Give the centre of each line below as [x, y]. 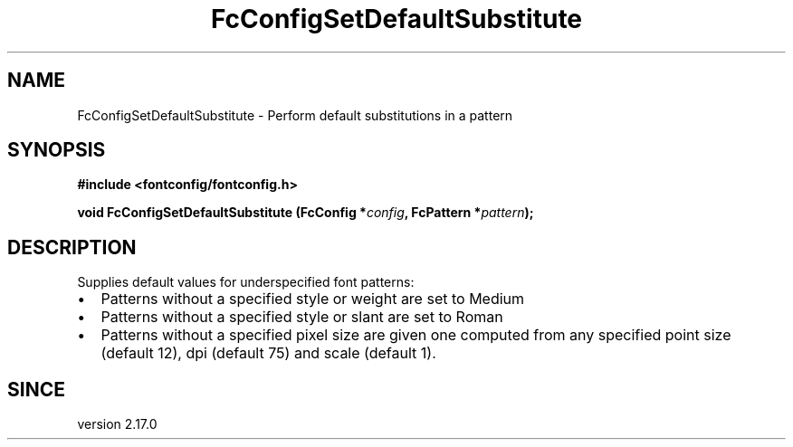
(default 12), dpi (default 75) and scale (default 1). [268, 353]
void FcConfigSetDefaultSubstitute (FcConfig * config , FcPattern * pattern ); [306, 213]
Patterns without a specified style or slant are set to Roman [302, 317]
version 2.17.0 [117, 424]
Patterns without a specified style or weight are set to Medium [313, 299]
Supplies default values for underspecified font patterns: [246, 282]
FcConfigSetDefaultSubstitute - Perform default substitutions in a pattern [295, 115]
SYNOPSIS [57, 150]
